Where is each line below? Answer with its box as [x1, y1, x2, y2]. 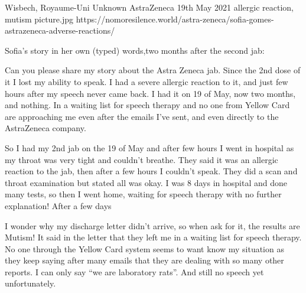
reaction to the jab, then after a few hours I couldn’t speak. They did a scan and [5, 165, 298, 177]
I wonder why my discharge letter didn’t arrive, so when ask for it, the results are [5, 219, 300, 232]
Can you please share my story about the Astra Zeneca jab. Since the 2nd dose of [5, 64, 301, 76]
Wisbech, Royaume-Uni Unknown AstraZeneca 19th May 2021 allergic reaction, [5, 1, 294, 13]
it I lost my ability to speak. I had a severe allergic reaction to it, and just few [5, 75, 288, 87]
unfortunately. [5, 277, 56, 289]
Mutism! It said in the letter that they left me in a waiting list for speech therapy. [5, 231, 302, 243]
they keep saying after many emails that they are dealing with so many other [5, 254, 284, 266]
